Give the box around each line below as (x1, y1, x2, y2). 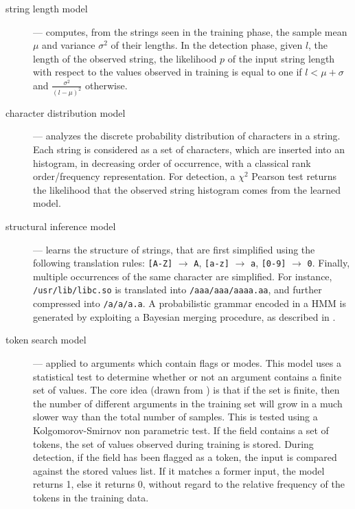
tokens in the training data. (33, 490, 149, 504)
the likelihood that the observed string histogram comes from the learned (33, 182, 341, 196)
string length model (5, 1, 88, 15)
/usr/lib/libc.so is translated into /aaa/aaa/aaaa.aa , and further (33, 282, 322, 297)
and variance (42, 38, 95, 52)
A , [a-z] (194, 256, 229, 270)
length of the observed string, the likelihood (33, 51, 217, 65)
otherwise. (84, 78, 128, 92)
